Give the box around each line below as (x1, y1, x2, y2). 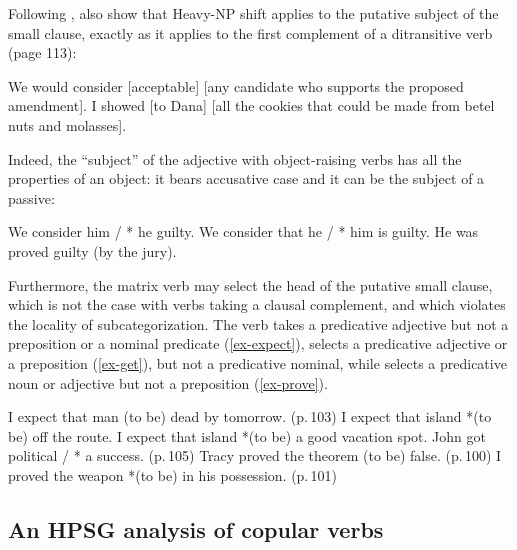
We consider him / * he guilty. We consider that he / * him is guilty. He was (8, 221, 479, 242)
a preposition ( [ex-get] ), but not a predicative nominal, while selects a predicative (8, 352, 507, 373)
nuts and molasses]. (8, 114, 127, 135)
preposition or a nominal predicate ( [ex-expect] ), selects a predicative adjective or (8, 333, 508, 354)
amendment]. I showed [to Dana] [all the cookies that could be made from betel (8, 95, 495, 116)
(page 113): (8, 42, 77, 63)
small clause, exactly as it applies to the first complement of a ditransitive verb (8, 22, 493, 43)
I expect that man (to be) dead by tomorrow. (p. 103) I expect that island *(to (8, 406, 492, 427)
